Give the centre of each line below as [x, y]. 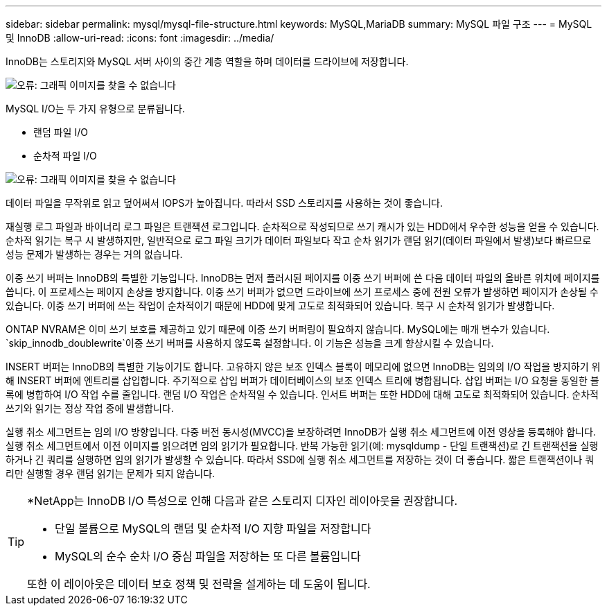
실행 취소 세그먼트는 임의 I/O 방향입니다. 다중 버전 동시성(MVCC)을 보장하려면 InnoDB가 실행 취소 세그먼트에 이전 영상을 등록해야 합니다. [301, 432]
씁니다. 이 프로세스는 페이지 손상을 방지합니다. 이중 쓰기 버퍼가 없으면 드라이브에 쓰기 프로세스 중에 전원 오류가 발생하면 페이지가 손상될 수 [302, 292]
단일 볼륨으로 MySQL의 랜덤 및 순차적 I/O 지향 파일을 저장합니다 [213, 528]
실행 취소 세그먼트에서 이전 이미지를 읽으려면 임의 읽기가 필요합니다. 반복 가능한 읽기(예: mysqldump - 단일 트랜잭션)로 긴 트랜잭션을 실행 [302, 446]
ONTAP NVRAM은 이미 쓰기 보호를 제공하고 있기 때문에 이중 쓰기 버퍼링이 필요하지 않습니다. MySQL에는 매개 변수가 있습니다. [278, 329]
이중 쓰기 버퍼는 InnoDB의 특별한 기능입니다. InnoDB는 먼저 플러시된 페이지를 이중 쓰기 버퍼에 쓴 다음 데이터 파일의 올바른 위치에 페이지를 [303, 278]
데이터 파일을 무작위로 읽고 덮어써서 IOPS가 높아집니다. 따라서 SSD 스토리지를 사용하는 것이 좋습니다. [224, 203]
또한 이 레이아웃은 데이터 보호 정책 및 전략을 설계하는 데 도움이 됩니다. [199, 584]
